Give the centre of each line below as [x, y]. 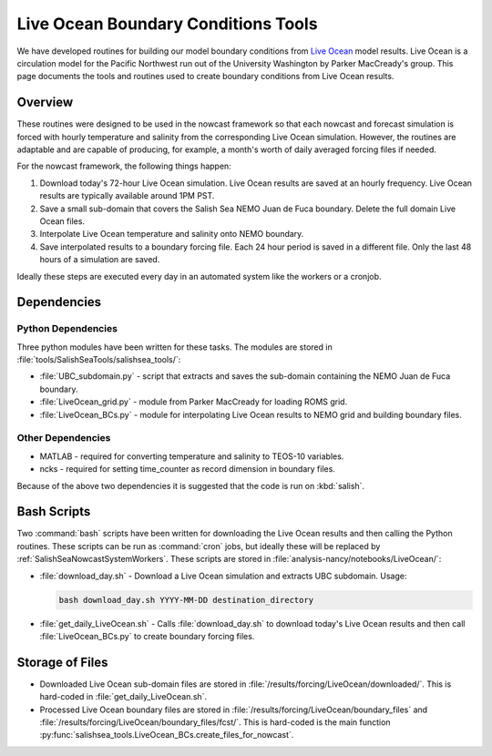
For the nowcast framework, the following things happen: [124, 166]
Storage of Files [62, 662]
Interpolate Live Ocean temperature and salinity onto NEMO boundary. [172, 234]
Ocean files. [62, 221]
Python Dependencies [67, 329]
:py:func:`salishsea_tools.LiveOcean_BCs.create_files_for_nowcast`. [167, 735]
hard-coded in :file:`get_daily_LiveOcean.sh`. [123, 697]
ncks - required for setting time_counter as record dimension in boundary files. [188, 469]
